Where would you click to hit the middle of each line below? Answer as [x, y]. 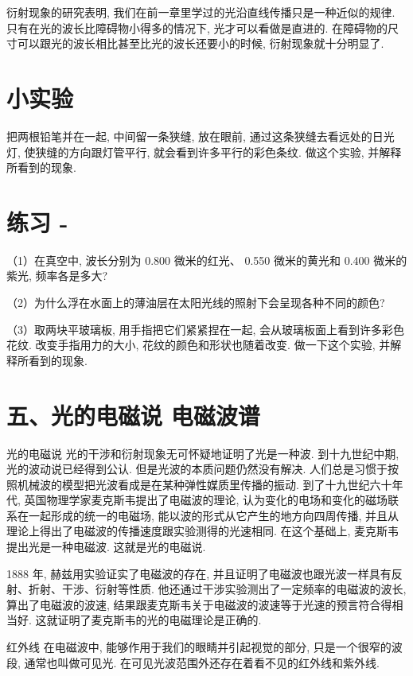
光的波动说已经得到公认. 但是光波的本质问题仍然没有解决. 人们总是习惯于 [197, 469]
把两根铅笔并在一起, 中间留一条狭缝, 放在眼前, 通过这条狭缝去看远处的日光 [201, 136]
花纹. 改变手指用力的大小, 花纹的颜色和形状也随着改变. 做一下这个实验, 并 [199, 345]
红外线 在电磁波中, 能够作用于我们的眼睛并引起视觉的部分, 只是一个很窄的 [199, 647]
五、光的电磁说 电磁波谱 [133, 415]
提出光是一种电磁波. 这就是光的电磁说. [106, 547]
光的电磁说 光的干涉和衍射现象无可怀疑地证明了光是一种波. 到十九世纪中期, [203, 453]
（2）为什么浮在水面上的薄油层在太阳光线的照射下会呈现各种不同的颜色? [196, 302]
